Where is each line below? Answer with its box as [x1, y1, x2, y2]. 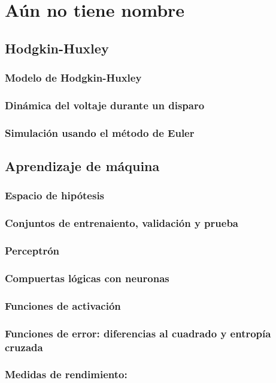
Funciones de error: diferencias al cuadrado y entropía [5, 325, 271, 340]
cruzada [5, 339, 43, 354]
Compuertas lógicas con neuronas [5, 270, 169, 285]
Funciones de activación [5, 298, 121, 313]
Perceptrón [5, 243, 60, 258]
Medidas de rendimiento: [5, 367, 128, 382]
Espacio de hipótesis [5, 188, 105, 203]
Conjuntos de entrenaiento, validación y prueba [5, 216, 238, 231]
